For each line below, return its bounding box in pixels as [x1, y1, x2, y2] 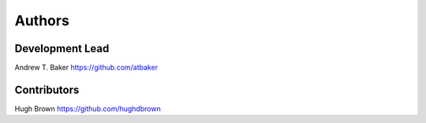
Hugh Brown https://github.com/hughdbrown [14, 103, 161, 114]
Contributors [14, 83, 80, 96]
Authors [14, 12, 70, 29]
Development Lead [14, 42, 110, 55]
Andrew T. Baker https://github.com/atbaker [14, 63, 158, 73]
